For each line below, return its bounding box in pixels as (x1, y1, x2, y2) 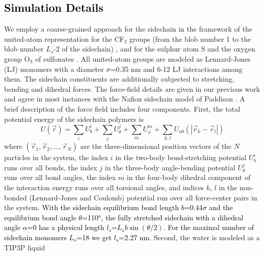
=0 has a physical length (27, 222, 104, 233)
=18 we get (76, 232, 112, 243)
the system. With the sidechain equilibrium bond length (4, 202, 179, 213)
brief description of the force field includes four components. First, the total (4, 103, 241, 114)
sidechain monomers (4, 232, 67, 243)
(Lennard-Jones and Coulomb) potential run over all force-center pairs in (29, 192, 257, 202)
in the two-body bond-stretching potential (115, 152, 247, 163)
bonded (4, 192, 27, 202)
